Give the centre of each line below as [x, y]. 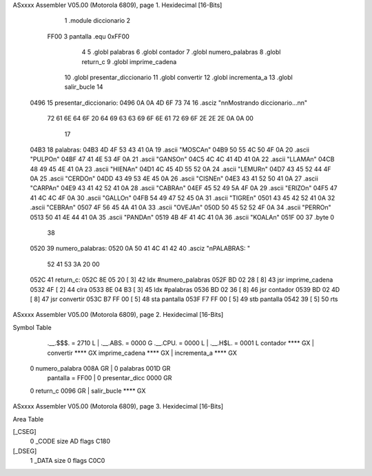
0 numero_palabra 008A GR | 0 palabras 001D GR [100, 368]
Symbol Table [32, 327]
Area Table [28, 419]
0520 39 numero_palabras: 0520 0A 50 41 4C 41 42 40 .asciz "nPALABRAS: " [140, 249]
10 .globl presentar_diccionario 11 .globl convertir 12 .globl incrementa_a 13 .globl [178, 77]
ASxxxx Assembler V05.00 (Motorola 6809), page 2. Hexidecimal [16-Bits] [118, 315]
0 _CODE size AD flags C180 [70, 442]
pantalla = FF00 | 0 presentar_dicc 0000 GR [110, 378]
